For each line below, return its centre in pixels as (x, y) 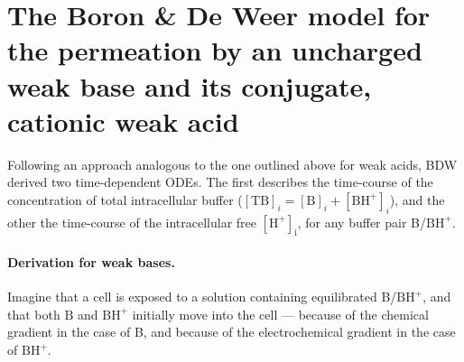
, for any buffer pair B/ (362, 222)
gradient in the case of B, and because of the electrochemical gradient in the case (232, 332)
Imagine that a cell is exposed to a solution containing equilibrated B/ (202, 297)
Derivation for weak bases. (91, 262)
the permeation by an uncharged (215, 50)
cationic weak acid (123, 121)
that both (34, 314)
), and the (417, 199)
